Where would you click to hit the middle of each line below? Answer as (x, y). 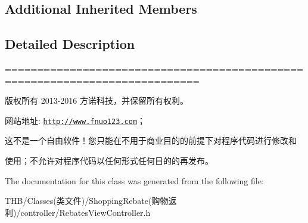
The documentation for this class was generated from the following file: (134, 180)
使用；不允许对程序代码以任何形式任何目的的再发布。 (109, 161)
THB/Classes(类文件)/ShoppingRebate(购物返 (91, 201)
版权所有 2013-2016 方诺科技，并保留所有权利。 (97, 100)
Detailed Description (70, 44)
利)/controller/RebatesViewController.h (78, 212)
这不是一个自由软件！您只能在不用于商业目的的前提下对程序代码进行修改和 (151, 140)
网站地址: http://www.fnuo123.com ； (75, 120)
